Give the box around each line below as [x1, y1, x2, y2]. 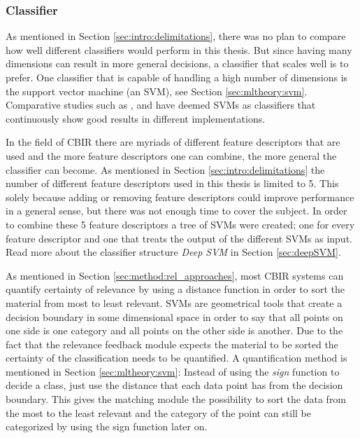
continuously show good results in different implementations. [6, 111, 266, 125]
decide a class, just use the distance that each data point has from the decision [6, 378, 343, 392]
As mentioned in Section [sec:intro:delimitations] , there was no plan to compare [6, 29, 346, 43]
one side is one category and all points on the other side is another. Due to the [6, 323, 343, 338]
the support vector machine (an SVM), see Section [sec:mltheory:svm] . [6, 83, 308, 98]
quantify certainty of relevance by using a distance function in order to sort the [6, 282, 345, 296]
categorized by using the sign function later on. [6, 419, 208, 434]
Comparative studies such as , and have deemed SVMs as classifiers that [6, 97, 316, 112]
